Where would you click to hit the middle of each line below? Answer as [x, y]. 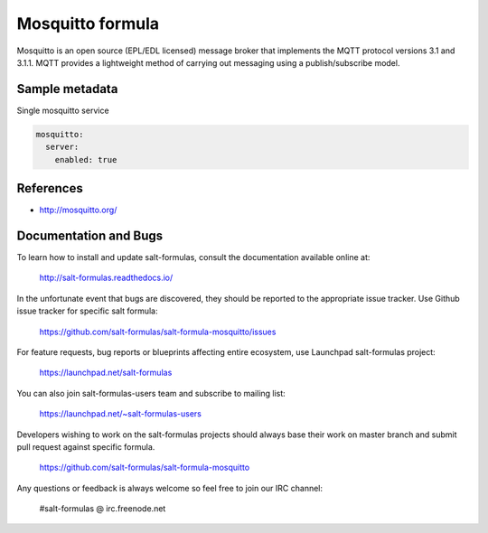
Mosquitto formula [88, 23]
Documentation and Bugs [89, 235]
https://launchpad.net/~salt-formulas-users [121, 414]
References [50, 188]
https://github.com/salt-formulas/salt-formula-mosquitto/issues [158, 332]
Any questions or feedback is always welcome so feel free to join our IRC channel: [170, 488]
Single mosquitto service [63, 110]
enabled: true [86, 159]
